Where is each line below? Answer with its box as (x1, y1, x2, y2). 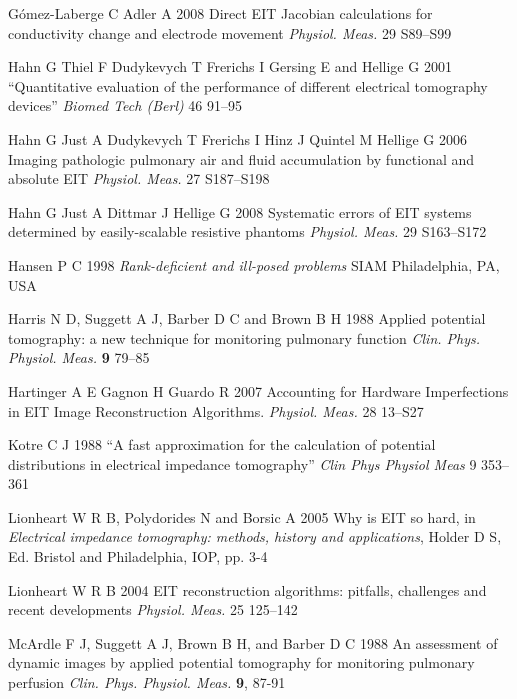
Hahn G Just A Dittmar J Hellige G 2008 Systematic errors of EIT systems (8, 201, 472, 222)
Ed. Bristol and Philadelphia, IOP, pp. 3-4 (8, 546, 268, 567)
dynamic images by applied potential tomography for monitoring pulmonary (8, 652, 475, 673)
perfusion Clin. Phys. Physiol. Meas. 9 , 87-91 (8, 672, 286, 693)
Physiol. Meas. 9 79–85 (8, 347, 150, 368)
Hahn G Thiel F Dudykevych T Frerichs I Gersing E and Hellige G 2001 (8, 56, 452, 77)
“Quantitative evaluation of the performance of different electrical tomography (8, 75, 488, 96)
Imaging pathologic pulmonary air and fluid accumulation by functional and (8, 148, 475, 169)
